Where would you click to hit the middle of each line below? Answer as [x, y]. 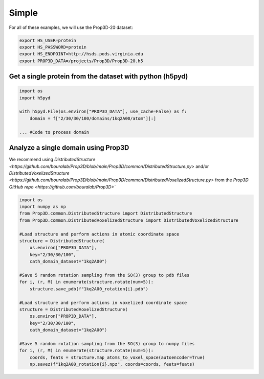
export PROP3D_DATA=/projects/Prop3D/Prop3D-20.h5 [81, 61]
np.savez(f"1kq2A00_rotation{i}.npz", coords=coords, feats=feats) [112, 364]
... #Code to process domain [54, 132]
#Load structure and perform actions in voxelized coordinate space [103, 303]
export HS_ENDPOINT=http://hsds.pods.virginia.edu [81, 54]
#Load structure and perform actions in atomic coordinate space [99, 234]
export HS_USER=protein [48, 40]
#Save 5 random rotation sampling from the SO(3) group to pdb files [104, 275]
